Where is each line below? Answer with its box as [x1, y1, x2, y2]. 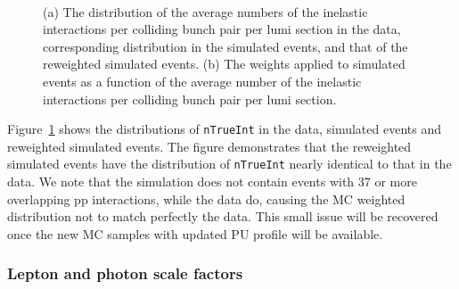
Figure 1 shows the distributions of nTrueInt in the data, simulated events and [7, 120, 441, 138]
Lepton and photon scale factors [7, 262, 243, 285]
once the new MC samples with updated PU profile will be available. [7, 224, 383, 243]
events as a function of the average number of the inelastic [43, 71, 362, 90]
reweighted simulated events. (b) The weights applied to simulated [43, 54, 406, 73]
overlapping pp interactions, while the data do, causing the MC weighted [7, 189, 406, 208]
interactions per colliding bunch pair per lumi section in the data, [43, 20, 401, 38]
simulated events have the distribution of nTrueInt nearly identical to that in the [7, 154, 452, 173]
